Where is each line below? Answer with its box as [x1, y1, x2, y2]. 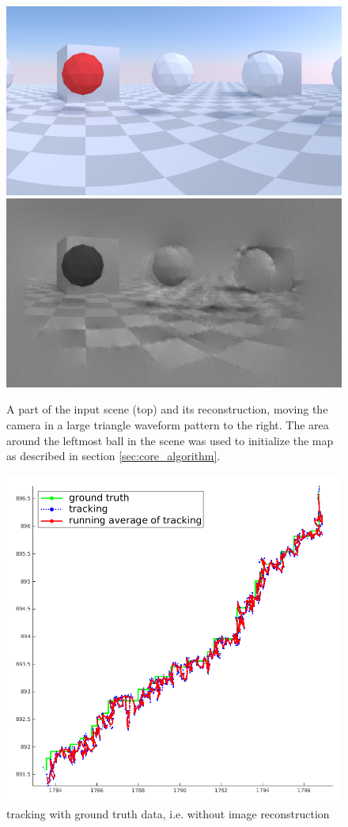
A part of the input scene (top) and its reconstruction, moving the [6, 401, 328, 417]
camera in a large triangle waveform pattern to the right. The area [6, 416, 329, 432]
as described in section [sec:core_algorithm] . [6, 447, 221, 464]
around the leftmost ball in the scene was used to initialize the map [6, 432, 334, 448]
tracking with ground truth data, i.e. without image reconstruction [6, 805, 330, 821]
